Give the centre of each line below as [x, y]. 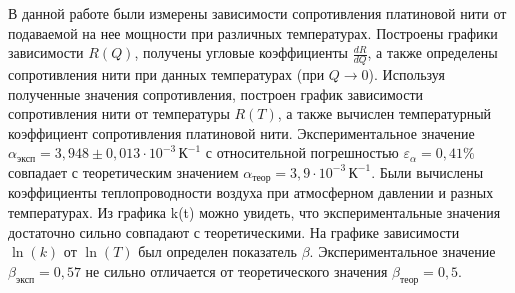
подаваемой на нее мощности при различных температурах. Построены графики [253, 32]
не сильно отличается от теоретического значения [236, 270]
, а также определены [432, 52]
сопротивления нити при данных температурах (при [166, 74]
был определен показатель [217, 251]
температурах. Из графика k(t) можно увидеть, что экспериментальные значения [254, 212]
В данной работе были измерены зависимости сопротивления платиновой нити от [257, 13]
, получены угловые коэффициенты [241, 52]
